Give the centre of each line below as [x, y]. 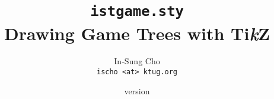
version [137, 90]
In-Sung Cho [137, 61]
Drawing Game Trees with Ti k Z [137, 33]
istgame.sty [137, 11]
